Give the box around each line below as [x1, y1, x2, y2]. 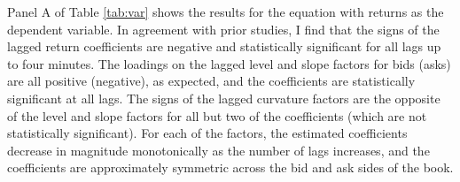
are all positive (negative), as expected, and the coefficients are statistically [7, 72, 416, 90]
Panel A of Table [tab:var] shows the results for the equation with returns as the [7, 3, 444, 20]
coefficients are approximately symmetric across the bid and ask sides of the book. [7, 158, 454, 177]
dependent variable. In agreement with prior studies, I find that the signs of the [7, 19, 440, 38]
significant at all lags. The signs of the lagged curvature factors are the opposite [7, 88, 441, 107]
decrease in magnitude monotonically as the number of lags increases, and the [7, 140, 430, 159]
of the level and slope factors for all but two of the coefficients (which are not [7, 106, 427, 125]
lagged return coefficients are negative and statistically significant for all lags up [7, 37, 441, 56]
